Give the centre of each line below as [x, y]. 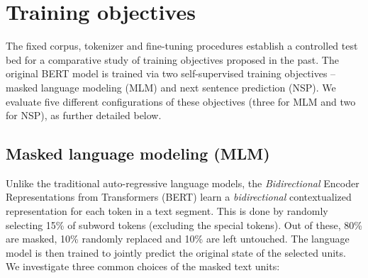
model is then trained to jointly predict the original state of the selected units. [176, 252]
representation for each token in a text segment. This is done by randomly [167, 211]
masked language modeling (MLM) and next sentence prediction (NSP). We [171, 87]
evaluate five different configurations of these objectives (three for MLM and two [181, 101]
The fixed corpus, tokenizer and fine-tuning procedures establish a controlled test [182, 46]
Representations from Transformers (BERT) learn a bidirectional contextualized [179, 197]
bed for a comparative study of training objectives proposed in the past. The [172, 59]
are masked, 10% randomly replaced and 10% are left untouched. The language [178, 239]
